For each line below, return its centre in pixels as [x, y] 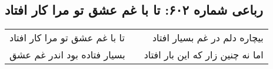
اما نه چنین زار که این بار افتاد [204, 55]
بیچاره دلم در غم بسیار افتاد [208, 38]
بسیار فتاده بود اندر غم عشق [67, 55]
